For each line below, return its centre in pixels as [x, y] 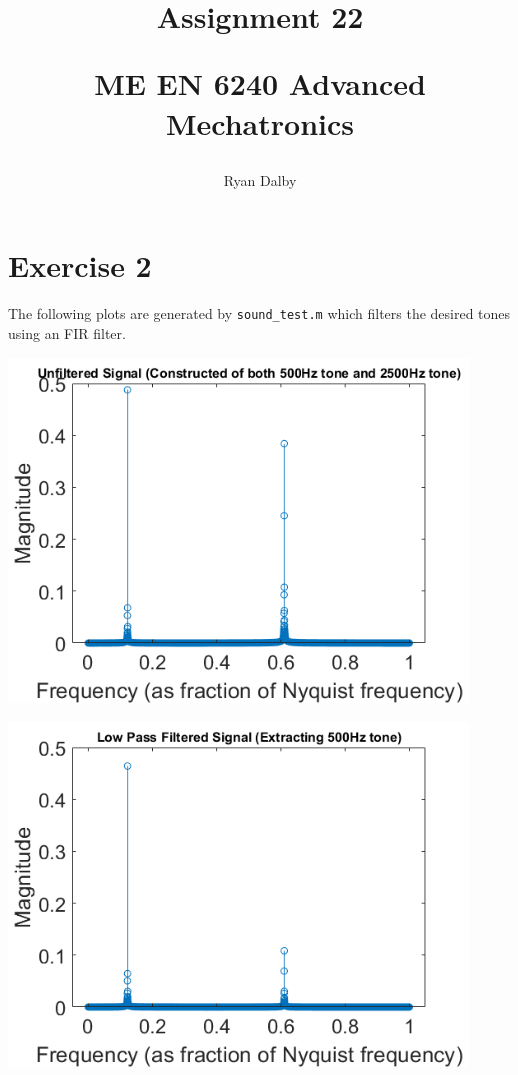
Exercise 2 [80, 265]
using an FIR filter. [67, 332]
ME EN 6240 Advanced [260, 83]
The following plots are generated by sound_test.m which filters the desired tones [259, 313]
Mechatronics [260, 122]
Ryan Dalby [260, 179]
